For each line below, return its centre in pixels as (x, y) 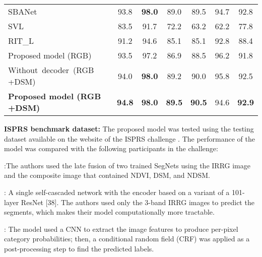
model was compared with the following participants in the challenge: (111, 148)
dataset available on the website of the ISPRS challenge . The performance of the (129, 138)
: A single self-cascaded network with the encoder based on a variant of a (117, 192)
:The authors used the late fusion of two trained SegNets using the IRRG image (127, 165)
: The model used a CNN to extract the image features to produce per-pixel (121, 229)
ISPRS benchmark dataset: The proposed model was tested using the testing (129, 128)
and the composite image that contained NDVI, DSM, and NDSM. (107, 175)
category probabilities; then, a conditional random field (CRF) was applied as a (127, 239)
